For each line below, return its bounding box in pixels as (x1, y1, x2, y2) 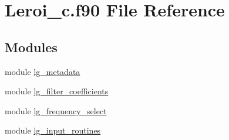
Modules (5, 37, 58, 56)
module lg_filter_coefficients (5, 85, 109, 97)
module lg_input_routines (5, 124, 101, 136)
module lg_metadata (5, 65, 80, 77)
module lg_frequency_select (5, 104, 107, 117)
